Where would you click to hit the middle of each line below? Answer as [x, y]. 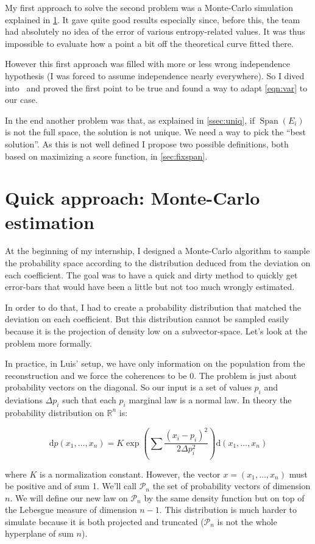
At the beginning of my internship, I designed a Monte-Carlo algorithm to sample [157, 251]
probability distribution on [55, 412]
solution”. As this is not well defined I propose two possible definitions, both [147, 143]
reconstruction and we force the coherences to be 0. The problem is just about [151, 375]
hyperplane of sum [39, 533]
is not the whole [247, 521]
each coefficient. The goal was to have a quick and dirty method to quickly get [151, 274]
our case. [21, 100]
